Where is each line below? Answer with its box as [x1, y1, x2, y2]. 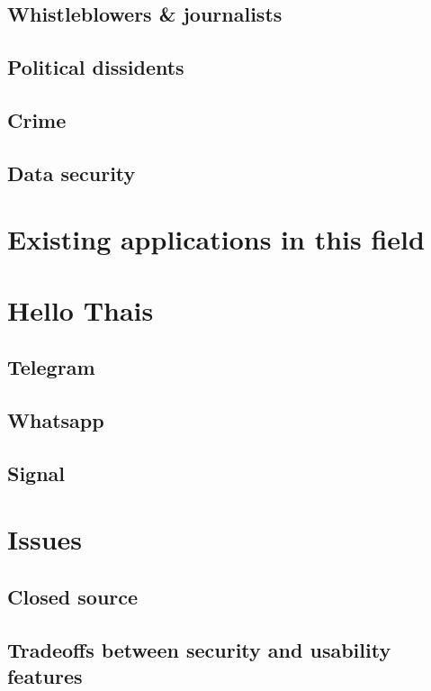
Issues [7, 521, 82, 558]
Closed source [7, 582, 139, 610]
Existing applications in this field [7, 221, 425, 258]
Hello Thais [7, 291, 154, 328]
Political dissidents [7, 53, 184, 81]
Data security [7, 159, 136, 186]
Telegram [7, 353, 95, 381]
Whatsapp [7, 406, 104, 434]
